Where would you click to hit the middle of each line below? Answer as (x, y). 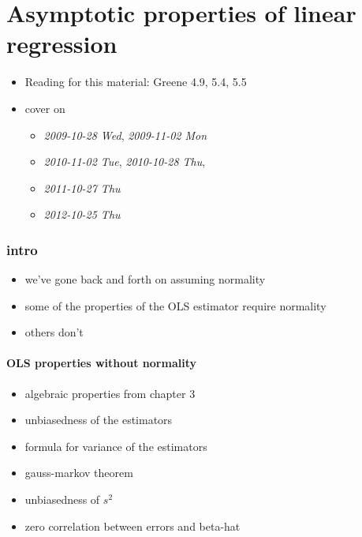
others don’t (54, 332)
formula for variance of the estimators (116, 446)
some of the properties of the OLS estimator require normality (175, 305)
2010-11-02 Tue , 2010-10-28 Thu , (125, 161)
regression (62, 44)
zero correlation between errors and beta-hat (132, 526)
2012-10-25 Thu (82, 214)
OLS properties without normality (101, 363)
